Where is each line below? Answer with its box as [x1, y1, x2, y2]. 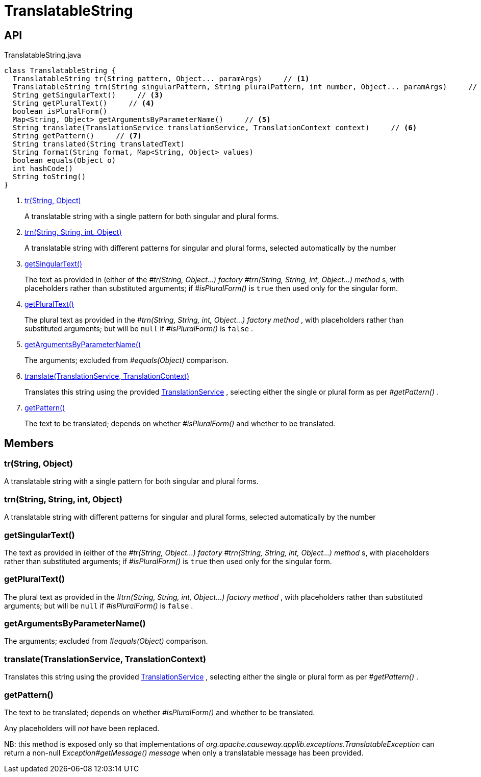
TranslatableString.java [4, 51, 81, 60]
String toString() [12, 173, 86, 181]
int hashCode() [12, 164, 73, 173]
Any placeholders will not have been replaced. [4, 723, 160, 733]
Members [4, 436, 54, 450]
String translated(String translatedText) [12, 140, 185, 149]
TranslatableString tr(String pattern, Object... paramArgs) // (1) [12, 75, 310, 83]
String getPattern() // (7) [12, 132, 142, 140]
